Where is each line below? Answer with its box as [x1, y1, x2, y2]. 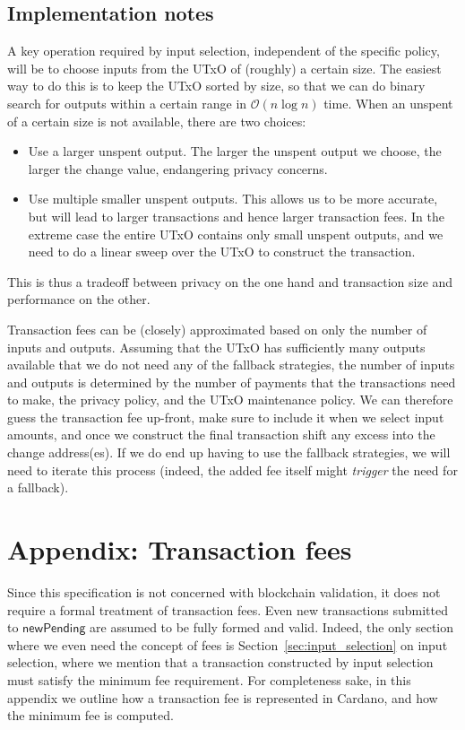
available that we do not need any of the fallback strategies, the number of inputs [7, 355, 455, 374]
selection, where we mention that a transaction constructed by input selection [7, 653, 434, 672]
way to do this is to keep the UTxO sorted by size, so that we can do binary [7, 76, 426, 95]
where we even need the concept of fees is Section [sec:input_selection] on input [7, 635, 448, 654]
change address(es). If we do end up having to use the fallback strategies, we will [7, 443, 451, 462]
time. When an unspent [323, 93, 453, 112]
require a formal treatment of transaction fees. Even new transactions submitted [7, 600, 448, 619]
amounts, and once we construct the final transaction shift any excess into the [7, 425, 435, 444]
